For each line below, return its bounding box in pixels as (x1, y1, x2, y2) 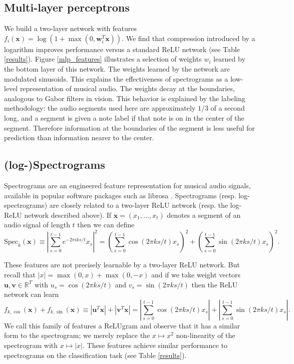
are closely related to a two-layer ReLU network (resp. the (49, 200, 228, 210)
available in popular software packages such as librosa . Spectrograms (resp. (4, 190, 236, 200)
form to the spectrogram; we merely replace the (4, 330, 150, 340)
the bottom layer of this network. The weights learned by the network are (4, 63, 230, 74)
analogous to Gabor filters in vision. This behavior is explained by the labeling (4, 93, 245, 103)
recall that (4, 269, 36, 279)
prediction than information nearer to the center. (4, 132, 154, 143)
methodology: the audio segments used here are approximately (4, 103, 196, 113)
